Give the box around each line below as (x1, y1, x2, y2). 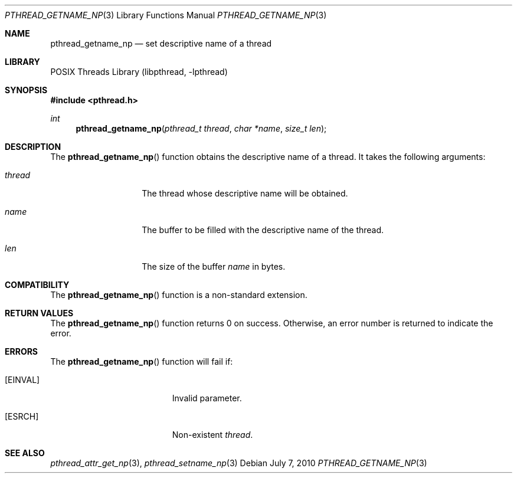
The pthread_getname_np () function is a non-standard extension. (50, 290, 307, 300)
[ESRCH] (5, 411, 39, 421)
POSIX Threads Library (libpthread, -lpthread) (50, 67, 228, 77)
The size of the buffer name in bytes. (142, 261, 286, 271)
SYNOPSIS (5, 85, 48, 95)
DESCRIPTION (5, 142, 61, 152)
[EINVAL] (5, 375, 40, 385)
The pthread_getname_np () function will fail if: (50, 356, 233, 366)
